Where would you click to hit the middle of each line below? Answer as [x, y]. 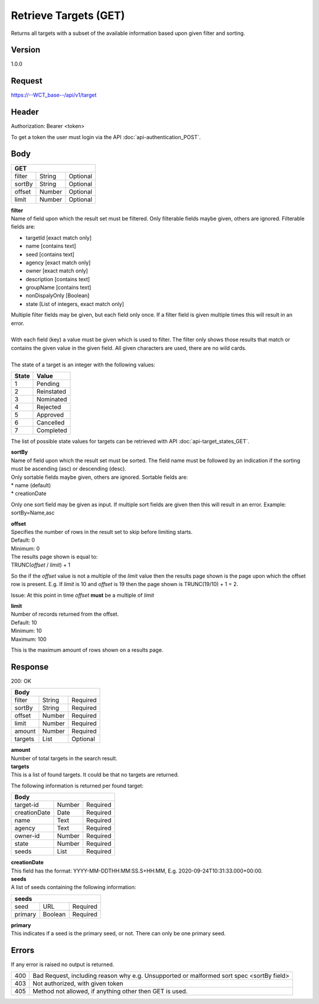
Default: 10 [24, 622]
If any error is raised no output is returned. [63, 964]
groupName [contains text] [58, 288]
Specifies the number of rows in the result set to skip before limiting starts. [102, 532]
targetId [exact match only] [58, 237]
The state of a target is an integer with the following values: [83, 365]
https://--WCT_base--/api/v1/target [54, 95]
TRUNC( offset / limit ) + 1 [41, 565]
